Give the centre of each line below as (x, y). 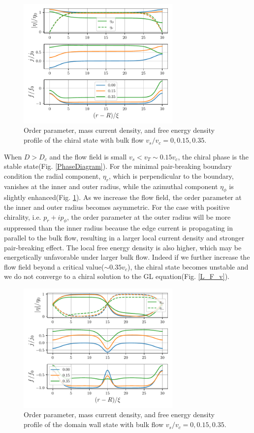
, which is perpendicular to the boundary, (171, 176)
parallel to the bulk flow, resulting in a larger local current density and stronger (124, 238)
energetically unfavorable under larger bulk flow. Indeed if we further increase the (127, 257)
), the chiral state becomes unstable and (188, 266)
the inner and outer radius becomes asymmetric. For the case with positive (117, 207)
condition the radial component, (52, 176)
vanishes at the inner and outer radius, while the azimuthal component (111, 186)
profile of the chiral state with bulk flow (84, 140)
